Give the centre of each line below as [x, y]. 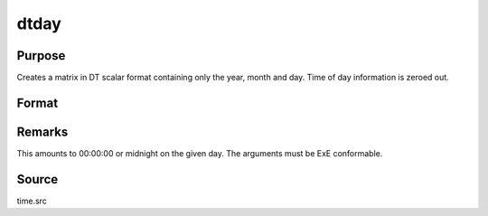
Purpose [41, 56]
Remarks [42, 131]
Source [38, 179]
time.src [32, 201]
